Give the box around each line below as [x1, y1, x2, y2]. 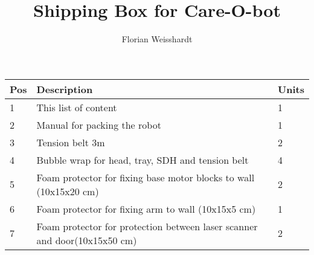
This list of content [36, 100, 117, 114]
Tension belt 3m [36, 135, 105, 149]
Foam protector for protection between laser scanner [36, 219, 258, 233]
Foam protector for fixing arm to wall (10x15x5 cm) [36, 201, 256, 216]
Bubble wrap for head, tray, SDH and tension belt [36, 152, 249, 167]
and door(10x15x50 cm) [36, 233, 137, 247]
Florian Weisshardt [121, 33, 193, 45]
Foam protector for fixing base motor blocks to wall [36, 170, 255, 184]
